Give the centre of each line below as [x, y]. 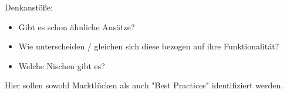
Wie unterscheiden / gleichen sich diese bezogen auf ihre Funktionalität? [149, 46]
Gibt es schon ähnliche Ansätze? [77, 26]
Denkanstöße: [29, 7]
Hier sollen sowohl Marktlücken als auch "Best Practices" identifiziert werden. [144, 85]
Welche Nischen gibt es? [62, 65]
